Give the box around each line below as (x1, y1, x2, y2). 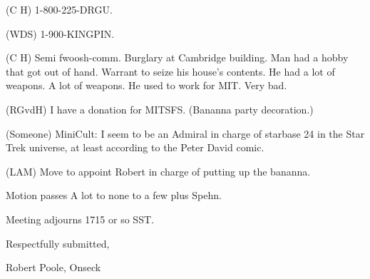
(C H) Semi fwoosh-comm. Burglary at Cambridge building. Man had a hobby (6, 50, 349, 65)
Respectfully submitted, (6, 235, 110, 250)
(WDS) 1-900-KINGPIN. (6, 26, 115, 41)
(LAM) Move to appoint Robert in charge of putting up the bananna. (6, 163, 311, 178)
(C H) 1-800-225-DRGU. (6, 2, 113, 16)
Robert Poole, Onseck (6, 260, 101, 275)
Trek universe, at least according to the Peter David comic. (6, 140, 264, 155)
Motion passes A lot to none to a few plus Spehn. (6, 188, 222, 203)
